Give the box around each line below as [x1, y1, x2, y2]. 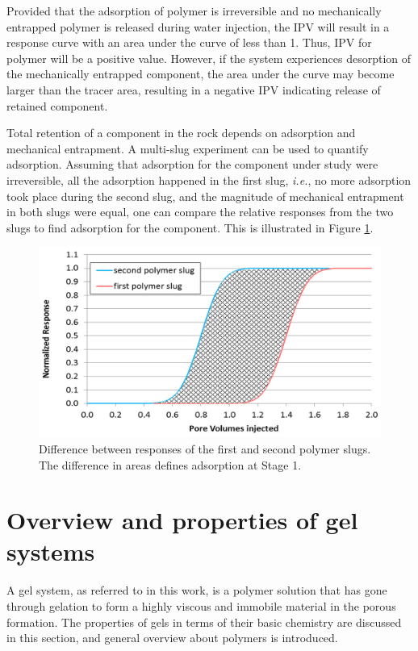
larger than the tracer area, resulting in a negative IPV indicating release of [6, 81, 381, 98]
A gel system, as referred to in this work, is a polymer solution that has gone [6, 582, 387, 599]
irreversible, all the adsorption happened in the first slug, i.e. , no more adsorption [6, 171, 412, 188]
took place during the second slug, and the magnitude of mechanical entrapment [6, 187, 404, 204]
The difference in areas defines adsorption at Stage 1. [39, 456, 302, 473]
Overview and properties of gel [6, 503, 358, 536]
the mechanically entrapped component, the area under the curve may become [6, 65, 395, 82]
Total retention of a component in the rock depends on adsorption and [6, 124, 356, 141]
